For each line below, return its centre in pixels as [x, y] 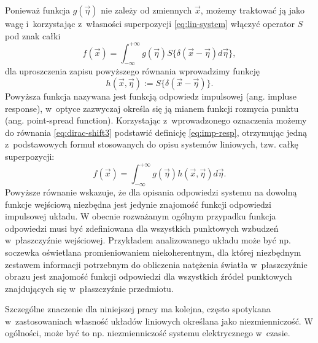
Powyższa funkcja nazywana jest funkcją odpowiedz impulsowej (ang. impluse [151, 96]
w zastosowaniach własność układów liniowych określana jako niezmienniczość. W [159, 321]
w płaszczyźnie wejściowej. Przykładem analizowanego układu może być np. [148, 240]
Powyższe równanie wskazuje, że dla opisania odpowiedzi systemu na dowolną [151, 191]
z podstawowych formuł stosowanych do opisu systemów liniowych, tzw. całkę [152, 144]
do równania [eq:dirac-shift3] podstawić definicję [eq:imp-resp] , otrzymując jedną [156, 132]
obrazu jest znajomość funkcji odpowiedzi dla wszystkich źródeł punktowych [149, 276]
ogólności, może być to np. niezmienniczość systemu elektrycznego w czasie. [148, 333]
